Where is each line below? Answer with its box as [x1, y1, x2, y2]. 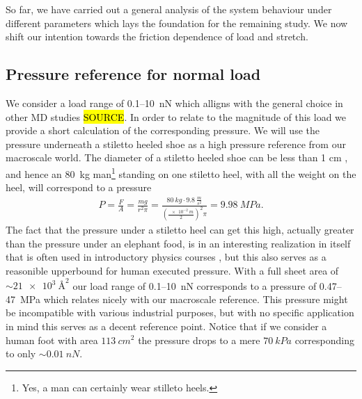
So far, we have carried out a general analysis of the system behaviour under [6, 2, 332, 16]
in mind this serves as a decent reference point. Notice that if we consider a [6, 318, 327, 333]
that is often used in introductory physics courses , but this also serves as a [6, 250, 326, 264]
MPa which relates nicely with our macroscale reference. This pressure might [19, 291, 348, 306]
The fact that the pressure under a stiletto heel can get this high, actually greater [6, 222, 354, 237]
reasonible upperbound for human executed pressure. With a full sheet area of [6, 263, 339, 278]
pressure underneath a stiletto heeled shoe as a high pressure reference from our [6, 136, 346, 151]
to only [6, 346, 36, 361]
